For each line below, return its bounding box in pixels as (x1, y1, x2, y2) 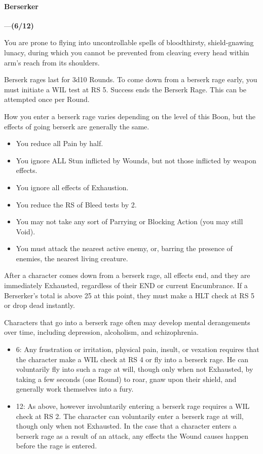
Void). (16, 226, 35, 236)
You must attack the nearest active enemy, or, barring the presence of (16, 243, 233, 254)
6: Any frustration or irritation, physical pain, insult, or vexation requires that (16, 344, 259, 355)
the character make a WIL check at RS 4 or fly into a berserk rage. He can (16, 354, 249, 364)
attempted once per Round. (4, 94, 90, 104)
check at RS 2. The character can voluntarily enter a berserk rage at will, (16, 410, 244, 421)
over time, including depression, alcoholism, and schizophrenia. (4, 327, 199, 337)
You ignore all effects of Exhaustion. (16, 182, 129, 192)
